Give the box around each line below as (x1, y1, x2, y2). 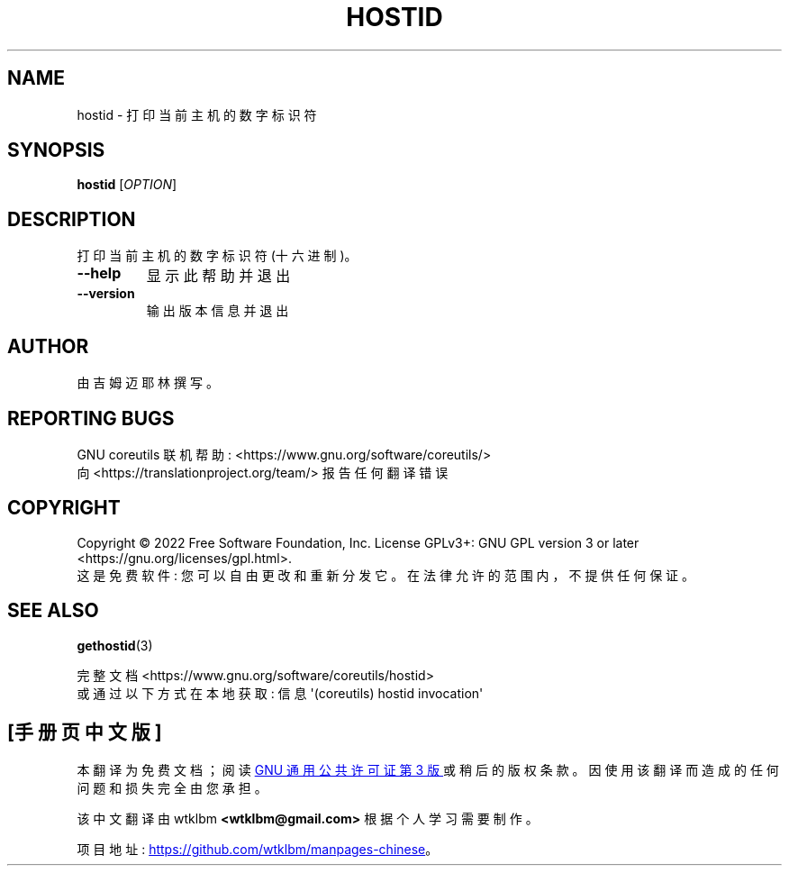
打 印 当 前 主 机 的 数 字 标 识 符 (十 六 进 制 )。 (77, 248, 358, 264)
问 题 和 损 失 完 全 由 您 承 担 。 (77, 779, 268, 796)
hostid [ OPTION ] (77, 177, 177, 193)
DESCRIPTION (7, 207, 136, 231)
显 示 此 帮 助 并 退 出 (146, 267, 291, 286)
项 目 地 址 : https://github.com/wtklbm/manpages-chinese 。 (77, 841, 439, 857)
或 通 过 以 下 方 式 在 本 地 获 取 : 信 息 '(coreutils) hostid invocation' (77, 685, 484, 701)
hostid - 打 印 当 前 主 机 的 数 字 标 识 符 (77, 106, 317, 123)
